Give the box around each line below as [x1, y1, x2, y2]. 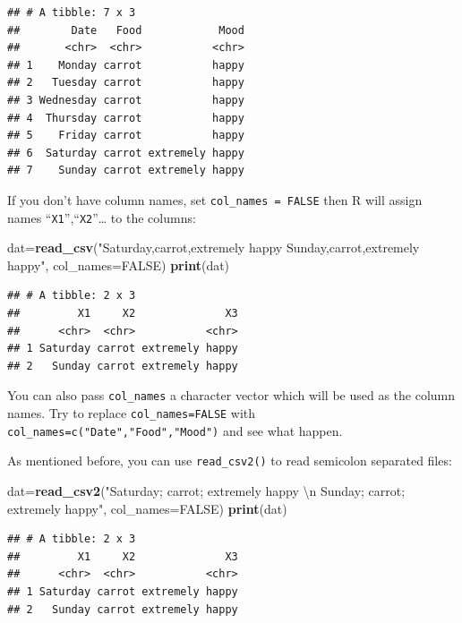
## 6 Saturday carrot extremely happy [7, 146, 244, 159]
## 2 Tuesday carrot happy [7, 76, 244, 90]
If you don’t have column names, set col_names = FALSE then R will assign [7, 190, 423, 209]
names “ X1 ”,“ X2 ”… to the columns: [7, 208, 196, 226]
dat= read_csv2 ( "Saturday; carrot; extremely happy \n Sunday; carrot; [7, 482, 406, 500]
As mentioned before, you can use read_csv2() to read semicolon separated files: [7, 451, 452, 470]
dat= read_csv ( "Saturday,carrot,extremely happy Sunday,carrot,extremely [7, 238, 420, 257]
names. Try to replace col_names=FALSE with [7, 404, 256, 422]
